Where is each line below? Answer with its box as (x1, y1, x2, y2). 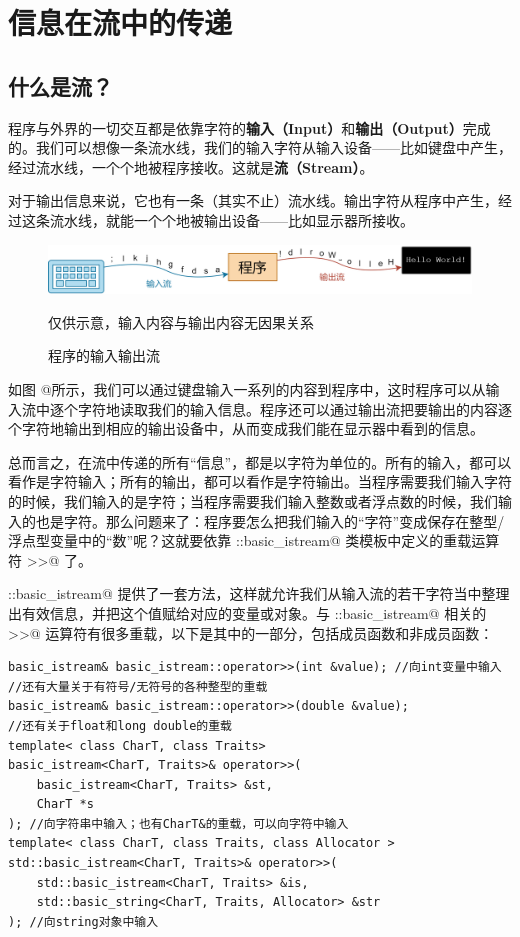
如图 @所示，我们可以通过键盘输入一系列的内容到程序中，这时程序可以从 (8, 379, 486, 400)
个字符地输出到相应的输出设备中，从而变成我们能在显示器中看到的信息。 (8, 418, 484, 439)
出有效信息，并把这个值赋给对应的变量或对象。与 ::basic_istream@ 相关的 (8, 602, 487, 623)
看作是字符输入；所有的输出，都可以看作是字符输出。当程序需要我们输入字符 (8, 471, 512, 492)
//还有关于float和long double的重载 (8, 718, 232, 733)
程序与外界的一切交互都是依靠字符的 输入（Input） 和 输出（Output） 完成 (8, 117, 491, 138)
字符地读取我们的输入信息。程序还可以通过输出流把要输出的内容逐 (77, 398, 512, 419)
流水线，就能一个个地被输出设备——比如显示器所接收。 (49, 209, 414, 230)
